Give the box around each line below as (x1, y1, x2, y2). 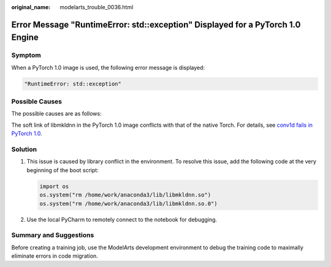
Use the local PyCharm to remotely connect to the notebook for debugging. (26, 216, 218, 223)
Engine (11, 32, 39, 43)
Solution (11, 145, 37, 154)
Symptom (11, 51, 41, 59)
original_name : (11, 4, 51, 10)
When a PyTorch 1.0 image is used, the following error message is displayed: (11, 64, 205, 71)
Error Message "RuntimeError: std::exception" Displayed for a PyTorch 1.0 (11, 19, 301, 30)
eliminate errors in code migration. (11, 252, 98, 260)
